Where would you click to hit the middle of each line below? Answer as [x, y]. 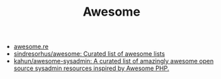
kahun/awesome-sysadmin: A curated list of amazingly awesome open [114, 61]
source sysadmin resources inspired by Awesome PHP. [91, 68]
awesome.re [31, 47]
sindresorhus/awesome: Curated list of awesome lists [89, 54]
